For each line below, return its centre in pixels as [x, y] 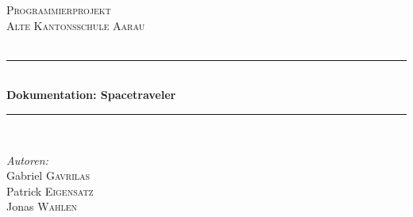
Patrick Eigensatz [50, 190]
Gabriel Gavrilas [48, 175]
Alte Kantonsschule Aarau [76, 25]
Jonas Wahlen [42, 206]
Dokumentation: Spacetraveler [91, 95]
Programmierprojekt [59, 10]
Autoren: [27, 160]
